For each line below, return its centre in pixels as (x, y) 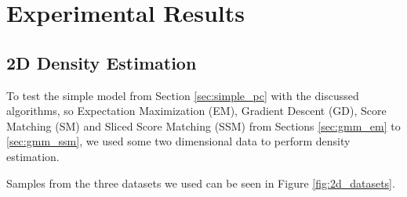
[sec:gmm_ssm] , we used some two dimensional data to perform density (178, 141)
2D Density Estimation (102, 62)
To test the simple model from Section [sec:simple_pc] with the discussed (183, 95)
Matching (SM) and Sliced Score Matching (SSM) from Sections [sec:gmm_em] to (203, 125)
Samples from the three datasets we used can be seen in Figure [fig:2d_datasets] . (201, 183)
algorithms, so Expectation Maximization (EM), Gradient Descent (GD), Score (196, 111)
